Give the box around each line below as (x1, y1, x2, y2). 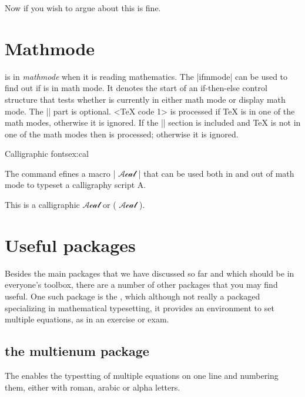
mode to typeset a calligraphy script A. (5, 179, 146, 191)
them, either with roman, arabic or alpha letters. (5, 381, 180, 393)
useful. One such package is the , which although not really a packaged (5, 290, 260, 302)
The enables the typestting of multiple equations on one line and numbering (5, 369, 279, 381)
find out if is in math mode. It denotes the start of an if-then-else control (5, 82, 267, 94)
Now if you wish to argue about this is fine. (5, 2, 161, 14)
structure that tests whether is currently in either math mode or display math (5, 93, 286, 105)
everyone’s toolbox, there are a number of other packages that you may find (5, 278, 278, 291)
